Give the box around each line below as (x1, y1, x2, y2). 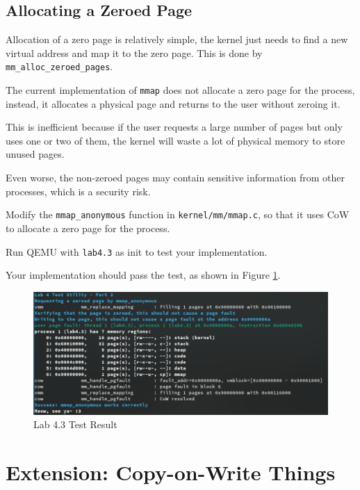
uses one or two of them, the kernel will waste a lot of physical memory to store (6, 133, 345, 147)
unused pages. (6, 147, 65, 161)
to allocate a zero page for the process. (6, 220, 170, 235)
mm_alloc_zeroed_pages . (6, 59, 113, 74)
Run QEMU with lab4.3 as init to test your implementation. (6, 244, 268, 259)
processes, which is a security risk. (6, 183, 151, 198)
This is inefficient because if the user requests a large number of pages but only (6, 120, 343, 134)
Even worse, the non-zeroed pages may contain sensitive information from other (6, 170, 345, 185)
